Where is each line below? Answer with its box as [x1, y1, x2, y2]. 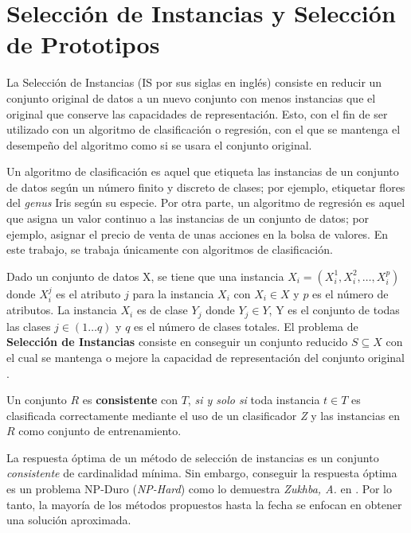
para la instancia [132, 285, 214, 302]
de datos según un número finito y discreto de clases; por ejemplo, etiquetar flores [6, 178, 405, 195]
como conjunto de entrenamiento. [18, 422, 182, 439]
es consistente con [82, 391, 178, 408]
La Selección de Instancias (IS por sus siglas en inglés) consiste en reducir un [6, 74, 382, 91]
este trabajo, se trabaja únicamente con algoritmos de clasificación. [6, 241, 333, 258]
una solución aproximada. [6, 512, 131, 528]
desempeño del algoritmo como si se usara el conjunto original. [6, 136, 312, 153]
